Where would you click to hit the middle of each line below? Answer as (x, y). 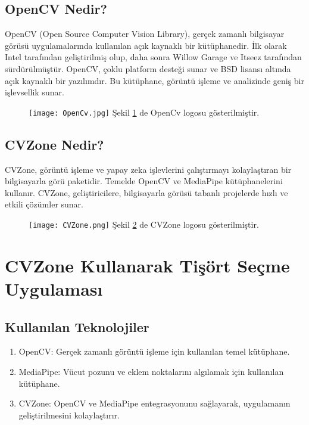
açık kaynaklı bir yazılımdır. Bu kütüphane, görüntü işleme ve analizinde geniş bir (155, 80)
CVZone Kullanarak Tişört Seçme (147, 265)
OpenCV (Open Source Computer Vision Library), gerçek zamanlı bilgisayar (145, 34)
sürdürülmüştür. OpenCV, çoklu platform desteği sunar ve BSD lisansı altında (148, 68)
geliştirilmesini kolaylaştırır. (69, 415)
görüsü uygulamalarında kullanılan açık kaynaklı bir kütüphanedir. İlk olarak (146, 45)
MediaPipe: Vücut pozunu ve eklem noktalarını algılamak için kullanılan (151, 372)
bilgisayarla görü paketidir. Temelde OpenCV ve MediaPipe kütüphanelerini (144, 181)
